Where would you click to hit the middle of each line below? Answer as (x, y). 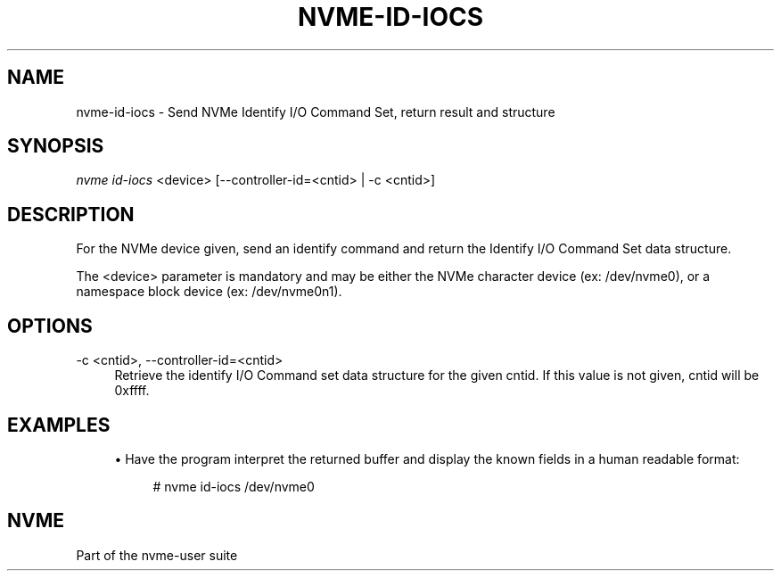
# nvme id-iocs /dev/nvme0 (234, 486)
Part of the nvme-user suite (157, 555)
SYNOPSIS (56, 146)
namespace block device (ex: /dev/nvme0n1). (209, 292)
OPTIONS (50, 326)
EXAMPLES (59, 425)
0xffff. (132, 391)
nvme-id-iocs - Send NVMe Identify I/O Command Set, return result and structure (316, 111)
